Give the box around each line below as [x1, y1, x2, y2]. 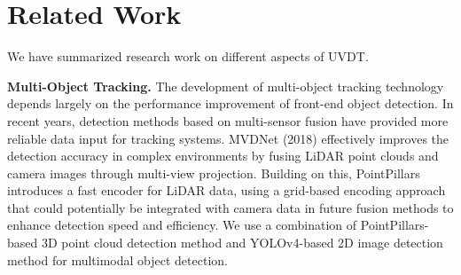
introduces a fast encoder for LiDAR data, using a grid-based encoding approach [7, 181, 446, 200]
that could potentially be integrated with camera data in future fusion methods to [7, 198, 454, 216]
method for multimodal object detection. [7, 250, 228, 269]
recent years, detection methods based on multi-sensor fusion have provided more [7, 111, 449, 130]
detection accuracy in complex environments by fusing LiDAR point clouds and [7, 146, 439, 165]
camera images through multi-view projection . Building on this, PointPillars [7, 163, 420, 182]
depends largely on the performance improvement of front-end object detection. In [7, 94, 454, 113]
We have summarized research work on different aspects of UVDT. [7, 47, 369, 66]
